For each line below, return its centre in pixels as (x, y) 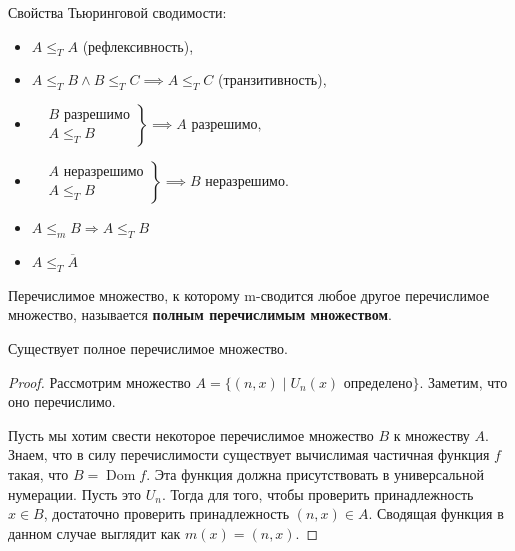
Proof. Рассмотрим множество (99, 381)
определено (378, 383)
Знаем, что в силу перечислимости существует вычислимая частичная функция (249, 454)
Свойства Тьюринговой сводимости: (117, 12)
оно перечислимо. (62, 401)
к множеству (431, 434)
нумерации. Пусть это (75, 493)
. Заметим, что (463, 381)
